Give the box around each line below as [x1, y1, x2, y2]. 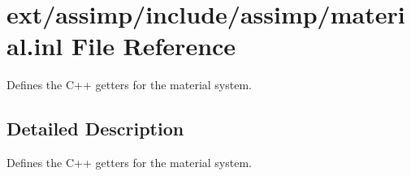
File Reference [71, 29, 236, 62]
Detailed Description [6, 116, 184, 141]
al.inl [6, 29, 63, 62]
